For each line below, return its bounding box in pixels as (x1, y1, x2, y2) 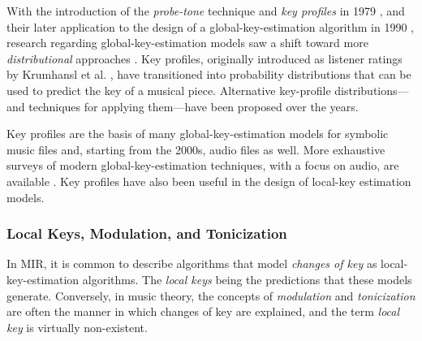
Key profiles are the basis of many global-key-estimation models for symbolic (6, 125, 389, 142)
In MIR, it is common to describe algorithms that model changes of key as (6, 255, 377, 272)
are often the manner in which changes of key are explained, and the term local (6, 303, 400, 320)
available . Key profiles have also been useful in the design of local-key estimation (6, 172, 411, 189)
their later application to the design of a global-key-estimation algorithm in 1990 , (6, 18, 414, 35)
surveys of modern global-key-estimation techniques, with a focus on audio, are (6, 157, 399, 174)
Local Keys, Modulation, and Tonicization (6, 223, 287, 244)
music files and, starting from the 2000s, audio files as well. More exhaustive (6, 140, 385, 158)
